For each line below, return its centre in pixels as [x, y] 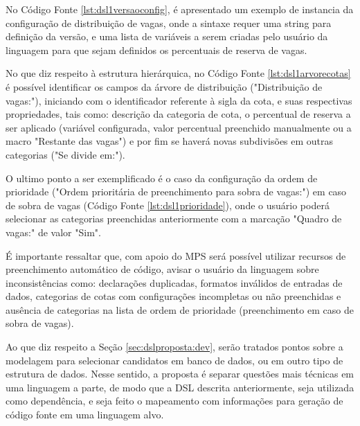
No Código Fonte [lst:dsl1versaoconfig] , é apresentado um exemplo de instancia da [180, 9]
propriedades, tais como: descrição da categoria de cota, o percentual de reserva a [178, 114]
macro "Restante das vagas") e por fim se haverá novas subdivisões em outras [170, 141]
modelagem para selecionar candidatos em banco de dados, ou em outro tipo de [174, 360]
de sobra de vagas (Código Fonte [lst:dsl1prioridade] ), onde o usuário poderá [168, 205]
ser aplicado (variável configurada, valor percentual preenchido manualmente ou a [179, 127]
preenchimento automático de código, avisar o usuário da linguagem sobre [162, 269]
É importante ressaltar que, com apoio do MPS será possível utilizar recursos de [176, 255]
